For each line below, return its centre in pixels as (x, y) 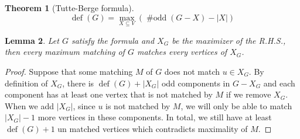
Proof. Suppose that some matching (69, 71)
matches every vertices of (182, 52)
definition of (26, 83)
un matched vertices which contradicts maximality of (153, 128)
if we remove (248, 94)
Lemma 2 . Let (32, 40)
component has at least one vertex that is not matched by (109, 94)
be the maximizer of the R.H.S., (229, 40)
